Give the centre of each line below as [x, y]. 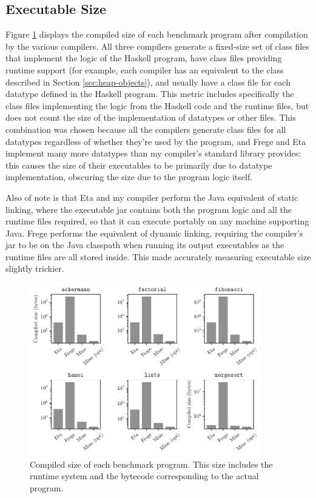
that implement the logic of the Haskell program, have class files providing [144, 58]
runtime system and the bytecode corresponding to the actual [144, 476]
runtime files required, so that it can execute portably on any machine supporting [157, 221]
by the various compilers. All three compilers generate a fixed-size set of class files [157, 46]
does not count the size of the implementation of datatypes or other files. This [151, 117]
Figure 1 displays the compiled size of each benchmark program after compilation [157, 34]
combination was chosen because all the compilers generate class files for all [146, 129]
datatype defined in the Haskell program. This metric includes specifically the [150, 94]
